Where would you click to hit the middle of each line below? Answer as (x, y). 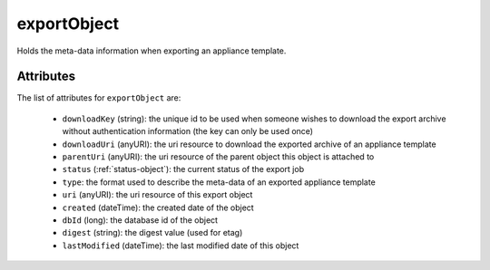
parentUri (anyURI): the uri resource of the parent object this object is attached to (218, 157)
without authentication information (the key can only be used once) (187, 131)
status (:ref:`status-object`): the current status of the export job (183, 169)
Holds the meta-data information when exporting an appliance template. (152, 51)
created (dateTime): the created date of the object (158, 207)
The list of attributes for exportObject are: (99, 98)
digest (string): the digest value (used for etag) (152, 233)
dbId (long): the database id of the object (140, 220)
